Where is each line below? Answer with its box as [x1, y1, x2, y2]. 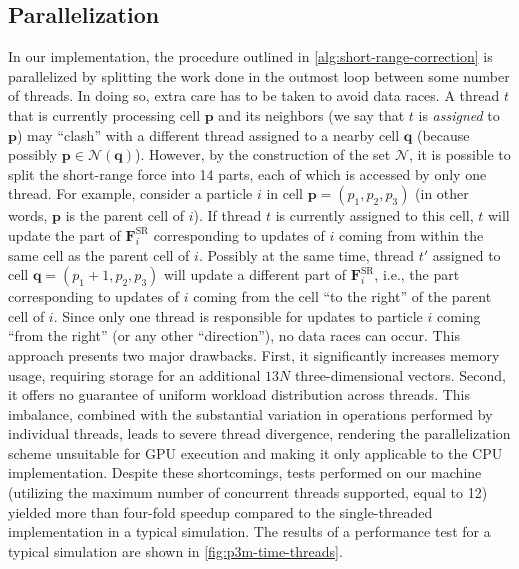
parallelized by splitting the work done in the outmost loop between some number [8, 65, 510, 86]
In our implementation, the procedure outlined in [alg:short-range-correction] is [8, 46, 493, 67]
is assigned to [418, 104, 500, 125]
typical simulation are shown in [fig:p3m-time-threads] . [8, 540, 343, 561]
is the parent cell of [65, 205, 185, 226]
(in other [415, 183, 469, 204]
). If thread [193, 205, 262, 226]
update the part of [8, 224, 121, 245]
